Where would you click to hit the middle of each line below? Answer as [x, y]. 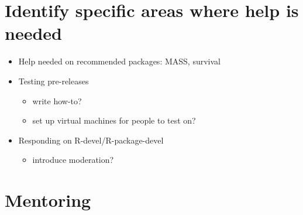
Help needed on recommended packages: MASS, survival [119, 61]
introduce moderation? [73, 160]
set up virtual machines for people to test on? [114, 120]
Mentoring [48, 200]
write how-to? [57, 100]
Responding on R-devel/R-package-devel [91, 140]
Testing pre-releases [54, 81]
